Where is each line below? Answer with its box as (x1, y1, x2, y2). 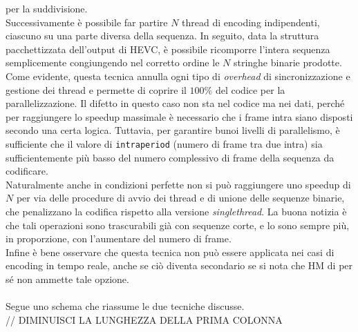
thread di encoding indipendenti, (182, 14, 320, 29)
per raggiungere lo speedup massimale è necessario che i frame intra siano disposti (6, 109, 353, 124)
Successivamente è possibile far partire (6, 14, 168, 29)
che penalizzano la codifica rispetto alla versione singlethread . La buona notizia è (6, 204, 347, 218)
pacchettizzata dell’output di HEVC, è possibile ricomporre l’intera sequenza (6, 41, 330, 56)
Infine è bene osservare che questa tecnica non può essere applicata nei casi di (6, 244, 335, 259)
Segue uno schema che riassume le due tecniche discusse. (6, 299, 245, 313)
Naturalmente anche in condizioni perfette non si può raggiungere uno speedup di (6, 177, 351, 191)
